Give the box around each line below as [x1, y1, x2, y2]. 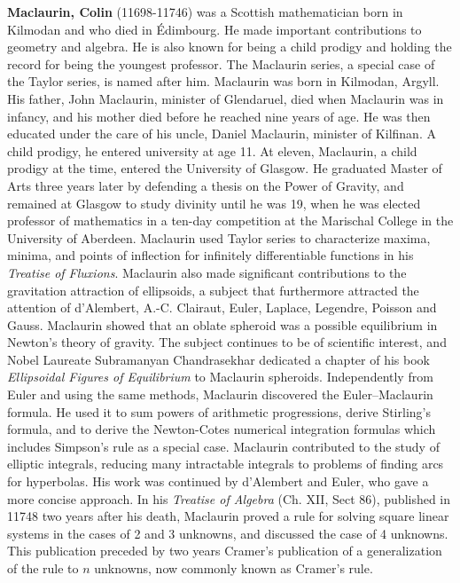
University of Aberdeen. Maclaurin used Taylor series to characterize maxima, [7, 228, 431, 247]
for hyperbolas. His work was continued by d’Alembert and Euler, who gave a [7, 472, 429, 491]
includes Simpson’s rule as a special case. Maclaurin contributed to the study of [7, 437, 440, 455]
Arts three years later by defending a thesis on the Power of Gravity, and [7, 176, 404, 194]
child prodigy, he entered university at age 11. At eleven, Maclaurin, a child [7, 141, 417, 160]
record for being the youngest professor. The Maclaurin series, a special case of [7, 54, 435, 73]
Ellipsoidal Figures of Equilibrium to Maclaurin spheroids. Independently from [7, 367, 433, 386]
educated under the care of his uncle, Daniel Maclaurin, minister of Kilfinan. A [7, 124, 436, 143]
